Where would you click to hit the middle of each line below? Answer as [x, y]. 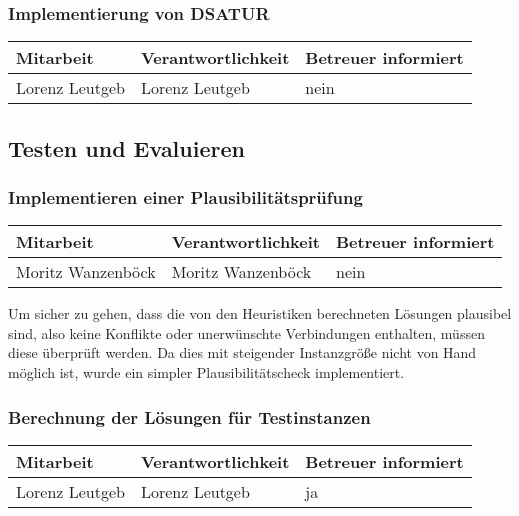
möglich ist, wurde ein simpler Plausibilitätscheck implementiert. [206, 372]
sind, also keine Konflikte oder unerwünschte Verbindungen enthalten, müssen [246, 332]
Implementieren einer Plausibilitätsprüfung [185, 196]
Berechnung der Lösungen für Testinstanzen [189, 416]
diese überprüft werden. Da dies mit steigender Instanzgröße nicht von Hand [242, 352]
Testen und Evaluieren [126, 147]
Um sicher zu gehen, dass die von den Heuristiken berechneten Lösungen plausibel [260, 313]
